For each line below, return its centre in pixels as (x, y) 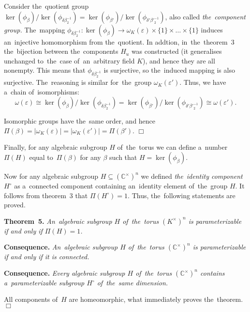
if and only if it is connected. (47, 257)
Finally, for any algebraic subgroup (56, 147)
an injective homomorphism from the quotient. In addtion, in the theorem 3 (119, 41)
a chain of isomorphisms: (42, 91)
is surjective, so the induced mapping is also (169, 70)
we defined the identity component (192, 176)
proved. (15, 205)
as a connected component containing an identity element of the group (121, 186)
